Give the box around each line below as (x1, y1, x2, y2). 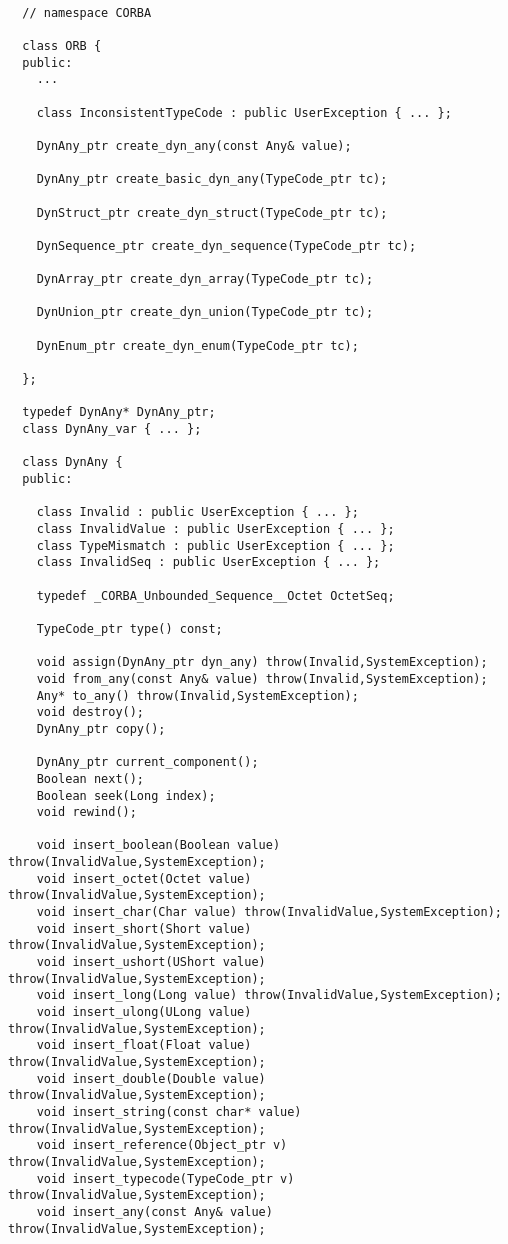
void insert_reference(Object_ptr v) (36, 1138, 288, 1153)
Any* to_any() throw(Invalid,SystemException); (36, 688, 359, 703)
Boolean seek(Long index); (36, 788, 216, 803)
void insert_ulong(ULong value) (36, 1005, 252, 1020)
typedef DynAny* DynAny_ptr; (22, 405, 216, 420)
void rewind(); (36, 805, 137, 820)
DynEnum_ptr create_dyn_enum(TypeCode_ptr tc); (36, 338, 359, 353)
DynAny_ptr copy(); (36, 721, 166, 736)
